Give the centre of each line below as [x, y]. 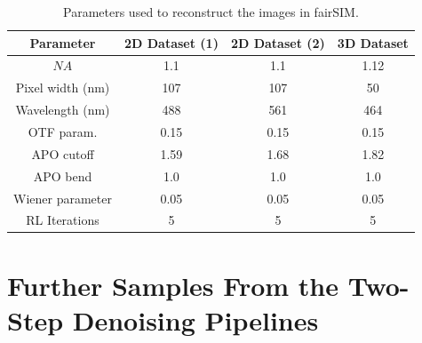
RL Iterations [63, 220]
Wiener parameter [63, 198]
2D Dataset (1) [171, 42]
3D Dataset [373, 42]
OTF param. [63, 131]
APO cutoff [63, 153]
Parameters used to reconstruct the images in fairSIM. [211, 12]
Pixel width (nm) [63, 88]
